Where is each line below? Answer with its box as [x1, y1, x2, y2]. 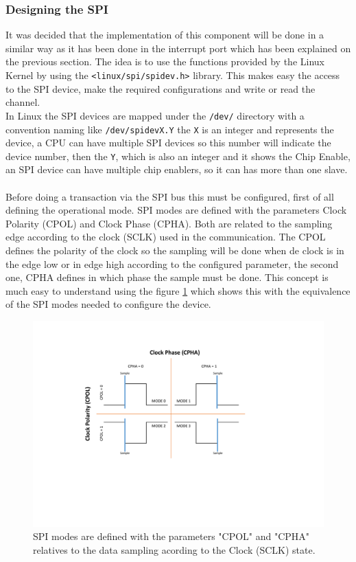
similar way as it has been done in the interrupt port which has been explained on [5, 41, 351, 55]
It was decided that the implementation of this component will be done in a [5, 27, 324, 42]
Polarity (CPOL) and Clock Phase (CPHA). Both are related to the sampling [5, 216, 333, 230]
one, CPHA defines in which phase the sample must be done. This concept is [5, 270, 329, 284]
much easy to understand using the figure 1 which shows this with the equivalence [5, 283, 351, 297]
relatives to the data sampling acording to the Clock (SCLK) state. [33, 542, 316, 557]
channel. [5, 95, 40, 109]
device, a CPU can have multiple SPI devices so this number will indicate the [5, 135, 331, 150]
